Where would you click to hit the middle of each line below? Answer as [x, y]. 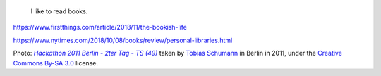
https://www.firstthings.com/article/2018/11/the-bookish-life [100, 27]
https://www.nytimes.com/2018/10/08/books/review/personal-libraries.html [123, 40]
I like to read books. [59, 11]
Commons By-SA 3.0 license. [56, 63]
